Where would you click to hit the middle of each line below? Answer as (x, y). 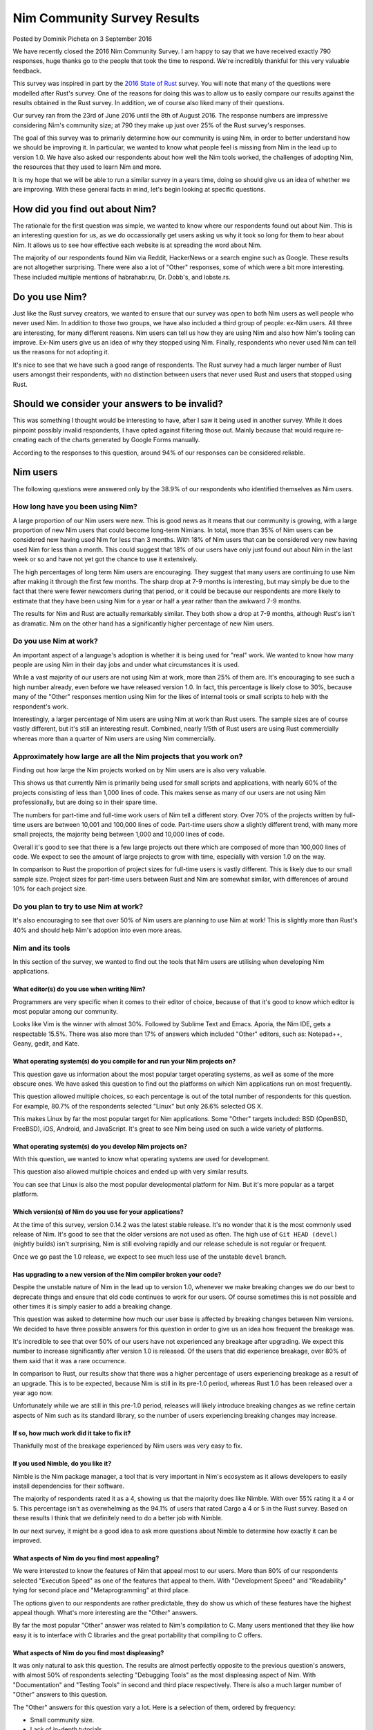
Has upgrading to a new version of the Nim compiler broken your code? (117, 1274)
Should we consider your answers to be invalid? (118, 404)
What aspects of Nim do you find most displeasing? (88, 1652)
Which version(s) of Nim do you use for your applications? (98, 1212)
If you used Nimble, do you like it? (62, 1464)
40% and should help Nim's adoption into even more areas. (97, 930)
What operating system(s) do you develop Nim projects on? (100, 1146)
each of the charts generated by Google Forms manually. (119, 440)
